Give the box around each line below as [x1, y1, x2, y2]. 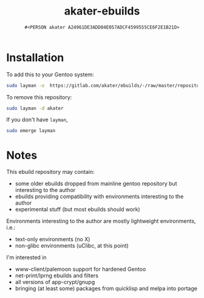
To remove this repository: [6, 93, 72, 101]
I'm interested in [6, 254, 47, 261]
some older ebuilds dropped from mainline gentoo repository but [15, 180, 177, 187]
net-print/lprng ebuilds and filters [15, 272, 99, 279]
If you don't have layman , [6, 116, 68, 124]
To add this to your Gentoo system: [6, 71, 94, 78]
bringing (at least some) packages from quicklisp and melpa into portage [15, 285, 197, 292]
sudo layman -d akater [6, 105, 64, 111]
